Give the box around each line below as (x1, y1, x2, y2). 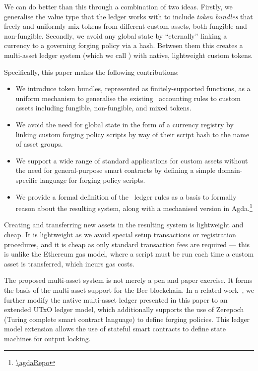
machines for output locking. (4, 333, 91, 343)
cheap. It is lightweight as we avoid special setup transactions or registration (4, 229, 236, 239)
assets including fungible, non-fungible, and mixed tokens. (15, 103, 192, 113)
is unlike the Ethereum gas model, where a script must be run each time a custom (4, 249, 254, 259)
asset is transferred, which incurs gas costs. (4, 258, 134, 268)
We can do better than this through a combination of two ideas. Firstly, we (4, 1, 233, 11)
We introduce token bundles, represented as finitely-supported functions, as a (15, 83, 251, 94)
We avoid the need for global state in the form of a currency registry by (15, 119, 234, 129)
